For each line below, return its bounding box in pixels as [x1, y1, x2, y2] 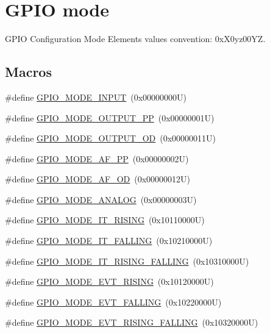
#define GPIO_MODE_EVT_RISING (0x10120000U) [5, 275, 214, 288]
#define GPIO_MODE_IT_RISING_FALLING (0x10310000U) [5, 254, 249, 267]
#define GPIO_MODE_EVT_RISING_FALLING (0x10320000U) [5, 316, 258, 329]
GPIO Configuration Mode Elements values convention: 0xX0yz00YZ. [5, 32, 266, 45]
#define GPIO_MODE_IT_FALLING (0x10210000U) [5, 234, 213, 247]
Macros [5, 62, 52, 81]
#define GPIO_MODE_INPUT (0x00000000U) [5, 90, 187, 103]
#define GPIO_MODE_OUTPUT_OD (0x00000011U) [5, 132, 216, 145]
